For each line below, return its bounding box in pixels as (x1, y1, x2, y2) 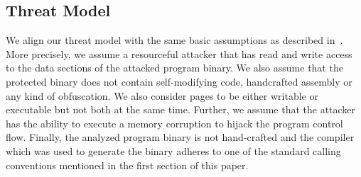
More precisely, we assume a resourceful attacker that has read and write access (6, 46, 352, 61)
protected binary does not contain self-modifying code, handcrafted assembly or (6, 74, 352, 88)
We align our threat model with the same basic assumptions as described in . (6, 33, 343, 47)
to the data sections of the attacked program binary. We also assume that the (6, 60, 343, 75)
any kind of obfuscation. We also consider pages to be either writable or (6, 88, 318, 103)
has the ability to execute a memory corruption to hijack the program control (6, 115, 343, 130)
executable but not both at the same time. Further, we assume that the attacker (6, 102, 356, 117)
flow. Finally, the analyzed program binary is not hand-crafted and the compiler (6, 130, 355, 144)
